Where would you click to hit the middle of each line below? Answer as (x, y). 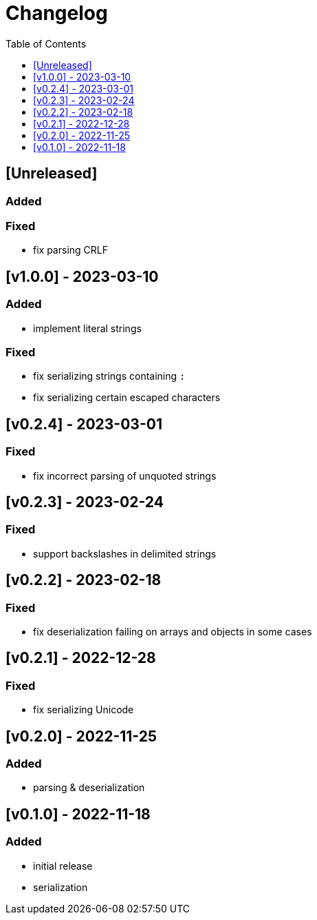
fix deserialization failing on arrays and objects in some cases (173, 631)
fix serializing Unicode (84, 710)
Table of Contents (46, 43)
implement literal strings (87, 328)
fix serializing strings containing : (109, 376)
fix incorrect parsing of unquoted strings (125, 476)
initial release (63, 866)
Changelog (57, 13)
